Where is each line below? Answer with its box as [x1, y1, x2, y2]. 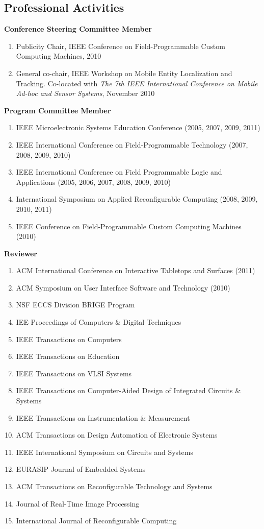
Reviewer [4, 248, 38, 258]
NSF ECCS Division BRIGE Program [16, 299, 135, 310]
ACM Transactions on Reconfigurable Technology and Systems [16, 481, 213, 492]
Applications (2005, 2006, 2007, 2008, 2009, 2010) [16, 176, 171, 187]
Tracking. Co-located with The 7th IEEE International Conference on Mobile [16, 78, 258, 88]
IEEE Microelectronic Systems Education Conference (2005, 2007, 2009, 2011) [16, 122, 260, 133]
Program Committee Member [4, 105, 111, 115]
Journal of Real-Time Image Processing [16, 498, 140, 509]
